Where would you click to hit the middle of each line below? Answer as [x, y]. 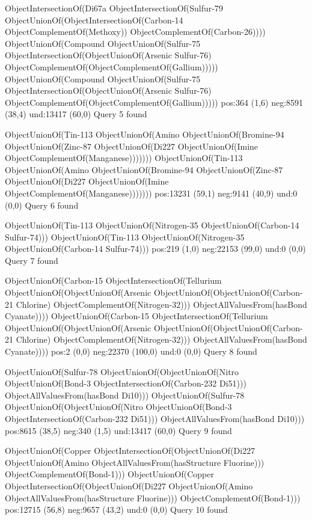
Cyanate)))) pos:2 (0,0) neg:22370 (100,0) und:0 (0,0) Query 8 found [131, 351]
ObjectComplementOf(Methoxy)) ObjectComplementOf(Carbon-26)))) [135, 32]
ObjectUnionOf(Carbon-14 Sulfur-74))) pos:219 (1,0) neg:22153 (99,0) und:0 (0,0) [155, 249]
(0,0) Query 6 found [42, 205]
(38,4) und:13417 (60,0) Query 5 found [76, 114]
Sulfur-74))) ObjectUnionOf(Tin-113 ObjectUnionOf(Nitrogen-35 [125, 237]
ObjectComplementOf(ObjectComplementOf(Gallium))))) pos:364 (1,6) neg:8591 [154, 102]
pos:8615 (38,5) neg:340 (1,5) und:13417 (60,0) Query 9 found [118, 430]
